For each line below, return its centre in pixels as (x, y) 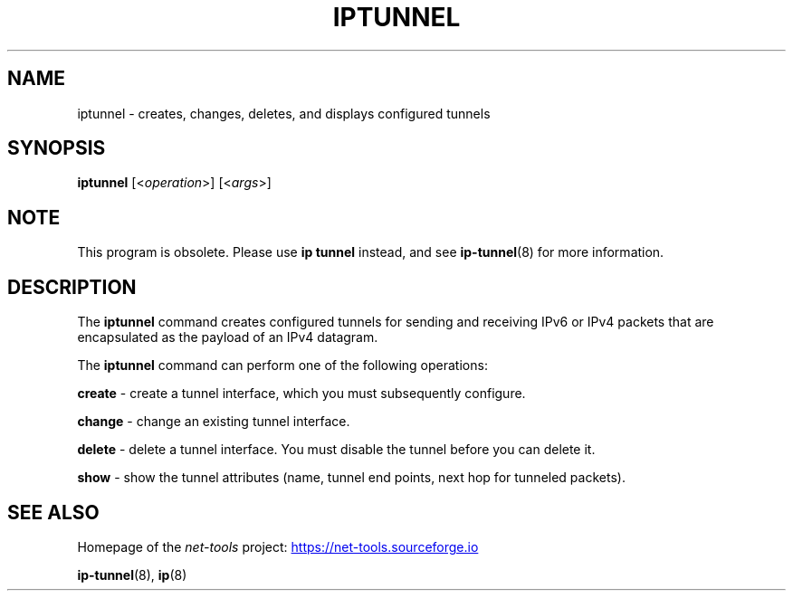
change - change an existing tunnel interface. (214, 422)
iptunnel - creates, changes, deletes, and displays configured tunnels (284, 113)
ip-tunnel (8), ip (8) (132, 574)
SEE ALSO (53, 512)
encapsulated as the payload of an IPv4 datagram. (228, 337)
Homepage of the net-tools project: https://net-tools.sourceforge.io (278, 546)
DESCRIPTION (72, 287)
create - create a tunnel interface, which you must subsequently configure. (301, 394)
